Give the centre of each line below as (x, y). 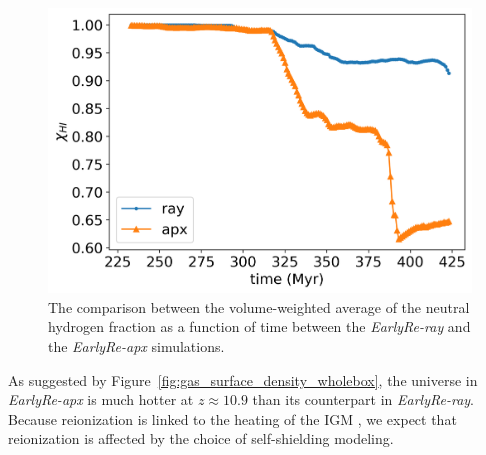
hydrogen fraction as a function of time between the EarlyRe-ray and (259, 326)
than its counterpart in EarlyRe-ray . (363, 399)
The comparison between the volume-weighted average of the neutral (259, 306)
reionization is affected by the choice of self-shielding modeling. (201, 438)
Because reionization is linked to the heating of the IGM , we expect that (232, 418)
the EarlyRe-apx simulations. (136, 345)
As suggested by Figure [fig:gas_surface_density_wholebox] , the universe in (243, 379)
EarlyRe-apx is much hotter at (101, 399)
